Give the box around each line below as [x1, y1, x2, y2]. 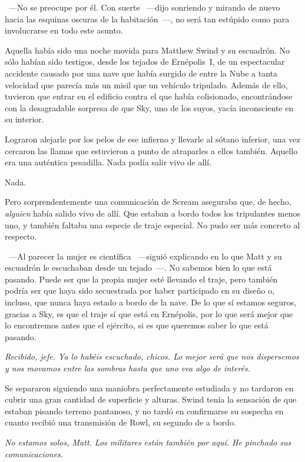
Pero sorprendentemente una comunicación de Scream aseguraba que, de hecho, [5, 195, 291, 208]
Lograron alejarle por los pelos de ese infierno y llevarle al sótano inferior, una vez [5, 132, 300, 145]
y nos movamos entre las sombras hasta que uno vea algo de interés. [5, 362, 251, 374]
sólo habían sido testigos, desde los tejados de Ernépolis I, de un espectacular [5, 55, 285, 68]
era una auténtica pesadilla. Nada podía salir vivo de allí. [5, 156, 212, 168]
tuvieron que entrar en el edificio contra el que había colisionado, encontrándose [5, 90, 293, 102]
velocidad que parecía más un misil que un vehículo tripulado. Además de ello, [5, 78, 288, 91]
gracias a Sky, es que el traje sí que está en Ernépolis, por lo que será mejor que [5, 307, 293, 320]
